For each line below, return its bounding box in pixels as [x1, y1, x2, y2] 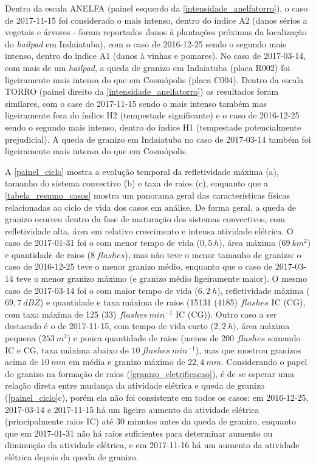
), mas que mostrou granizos [195, 343, 301, 356]
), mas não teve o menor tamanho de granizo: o [125, 248, 301, 261]
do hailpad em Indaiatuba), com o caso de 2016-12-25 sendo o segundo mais [5, 37, 286, 50]
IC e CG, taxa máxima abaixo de [5, 343, 129, 356]
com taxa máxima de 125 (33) [5, 307, 117, 320]
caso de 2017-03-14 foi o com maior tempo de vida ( [5, 284, 198, 296]
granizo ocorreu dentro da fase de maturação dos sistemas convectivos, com [5, 213, 286, 225]
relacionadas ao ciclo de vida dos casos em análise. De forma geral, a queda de [5, 200, 296, 213]
